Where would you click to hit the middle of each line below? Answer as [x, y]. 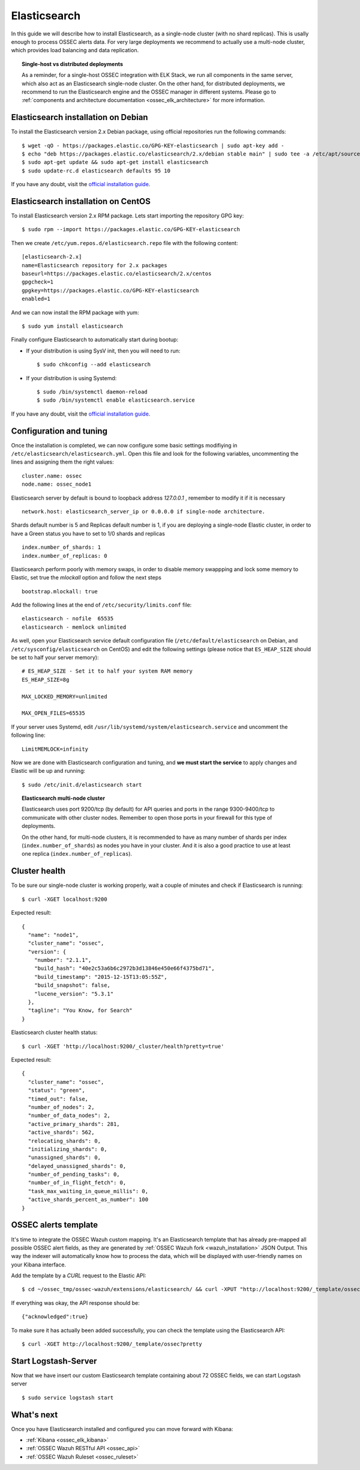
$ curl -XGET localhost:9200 [64, 899]
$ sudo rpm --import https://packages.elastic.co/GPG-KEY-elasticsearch [131, 229]
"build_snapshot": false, [72, 985]
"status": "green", [56, 1090]
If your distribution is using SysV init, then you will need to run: [103, 351]
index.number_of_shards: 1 [61, 547]
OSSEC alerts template [55, 1225]
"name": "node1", [53, 935]
